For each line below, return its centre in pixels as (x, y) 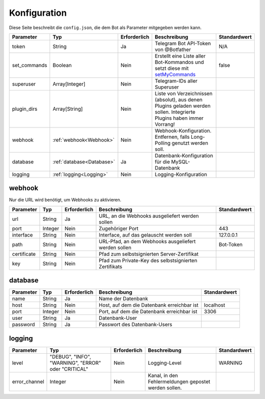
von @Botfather (173, 49)
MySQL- (181, 161)
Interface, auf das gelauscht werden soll (145, 235)
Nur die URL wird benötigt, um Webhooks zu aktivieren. (65, 200)
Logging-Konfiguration (181, 174)
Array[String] (67, 109)
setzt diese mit (172, 68)
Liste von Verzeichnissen (184, 93)
